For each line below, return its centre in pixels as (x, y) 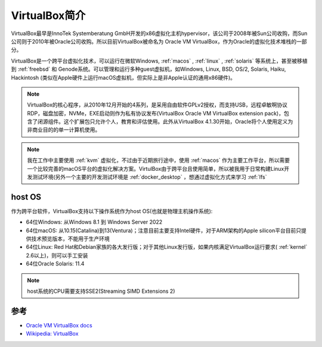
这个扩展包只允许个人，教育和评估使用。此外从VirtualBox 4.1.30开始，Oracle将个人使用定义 (176, 121)
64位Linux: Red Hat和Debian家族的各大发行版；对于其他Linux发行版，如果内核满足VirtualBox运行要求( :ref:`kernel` (167, 247)
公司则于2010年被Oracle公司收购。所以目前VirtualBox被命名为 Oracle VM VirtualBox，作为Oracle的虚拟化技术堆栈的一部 (159, 41)
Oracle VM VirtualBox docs (59, 325)
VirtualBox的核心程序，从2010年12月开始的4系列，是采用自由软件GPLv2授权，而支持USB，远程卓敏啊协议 (157, 105)
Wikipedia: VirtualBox (52, 334)
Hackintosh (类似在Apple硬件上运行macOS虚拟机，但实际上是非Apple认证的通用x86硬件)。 (123, 77)
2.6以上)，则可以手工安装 (57, 255)
